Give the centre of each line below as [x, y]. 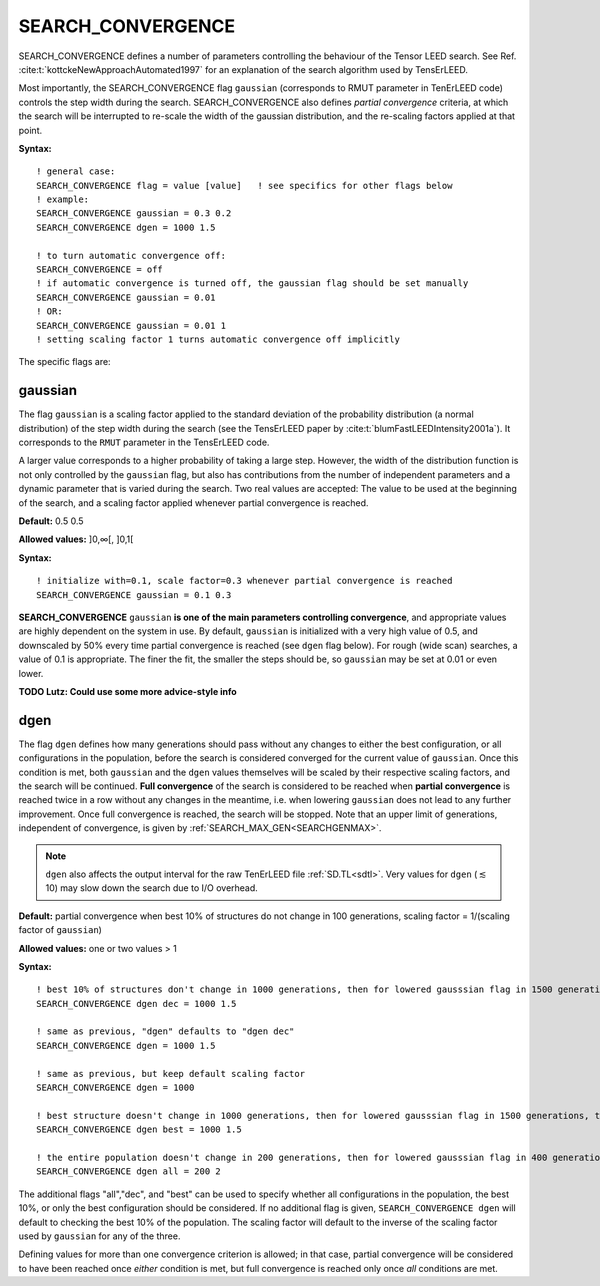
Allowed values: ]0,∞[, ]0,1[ [76, 539]
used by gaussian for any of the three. [99, 1236]
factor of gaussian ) [60, 930]
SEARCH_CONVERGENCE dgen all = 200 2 [129, 1171]
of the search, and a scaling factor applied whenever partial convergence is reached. [193, 502]
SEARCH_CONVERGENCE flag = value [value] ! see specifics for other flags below [244, 185]
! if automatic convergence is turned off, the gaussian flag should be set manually [252, 283]
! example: [63, 199]
